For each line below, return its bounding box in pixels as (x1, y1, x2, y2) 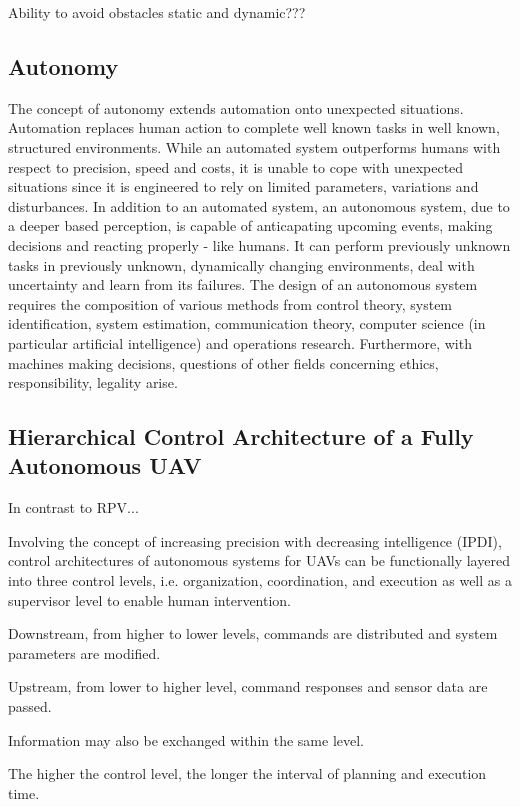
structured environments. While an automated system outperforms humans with (8, 136, 501, 157)
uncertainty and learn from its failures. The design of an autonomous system (8, 274, 478, 295)
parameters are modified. (8, 642, 161, 663)
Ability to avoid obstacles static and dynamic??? (8, 2, 306, 22)
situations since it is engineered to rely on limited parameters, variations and (8, 176, 479, 197)
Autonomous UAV (8, 450, 202, 481)
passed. (8, 696, 52, 717)
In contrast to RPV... (8, 497, 139, 518)
